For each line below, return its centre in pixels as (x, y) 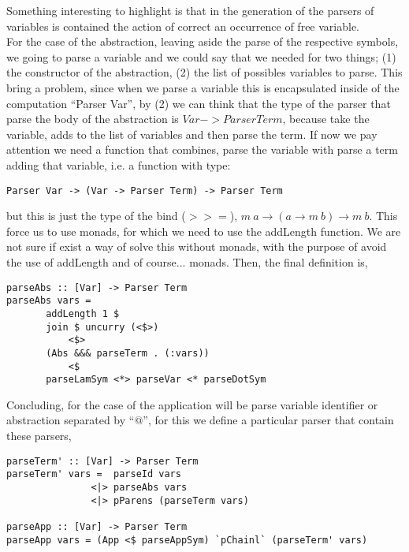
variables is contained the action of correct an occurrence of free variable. (183, 26)
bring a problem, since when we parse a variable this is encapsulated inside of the (203, 87)
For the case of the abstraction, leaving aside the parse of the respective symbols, (203, 41)
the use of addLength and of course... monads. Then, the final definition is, (187, 261)
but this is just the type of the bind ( (96, 216)
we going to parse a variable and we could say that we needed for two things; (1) (201, 56)
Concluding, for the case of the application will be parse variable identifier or (192, 404)
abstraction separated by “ (71, 420)
